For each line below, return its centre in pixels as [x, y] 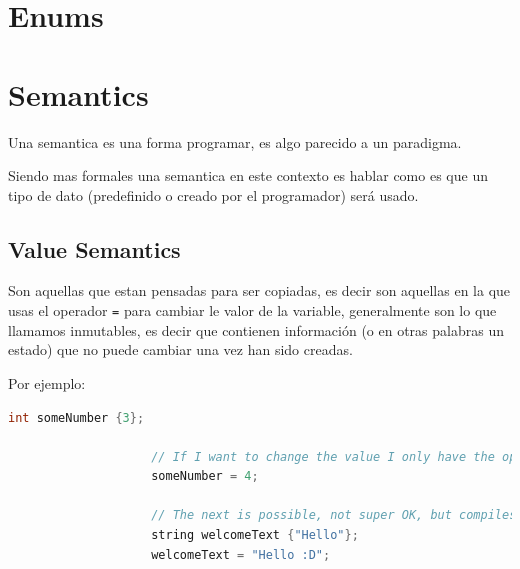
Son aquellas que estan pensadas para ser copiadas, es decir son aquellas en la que [259, 290]
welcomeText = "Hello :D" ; [241, 554]
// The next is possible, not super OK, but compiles [334, 515]
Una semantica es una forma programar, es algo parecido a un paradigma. [235, 141]
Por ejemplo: [47, 382]
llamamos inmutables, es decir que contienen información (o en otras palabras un [256, 329]
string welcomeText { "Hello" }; [255, 535]
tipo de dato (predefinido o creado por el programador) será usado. [213, 194]
